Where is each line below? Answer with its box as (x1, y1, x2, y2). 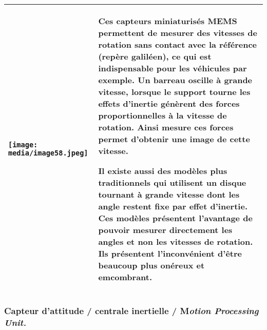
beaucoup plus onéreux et (98, 259, 205, 271)
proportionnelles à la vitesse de (98, 109, 227, 121)
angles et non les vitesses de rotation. (98, 236, 253, 247)
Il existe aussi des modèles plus (98, 165, 227, 177)
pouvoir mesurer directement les (98, 224, 233, 236)
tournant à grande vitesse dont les (98, 188, 240, 200)
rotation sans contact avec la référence (98, 38, 257, 50)
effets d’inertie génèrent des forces (98, 98, 240, 109)
